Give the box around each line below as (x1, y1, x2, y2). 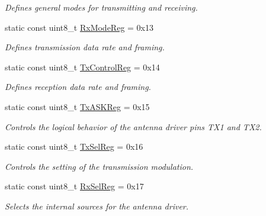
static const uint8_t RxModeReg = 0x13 (5, 21, 153, 33)
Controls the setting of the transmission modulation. (5, 160, 194, 172)
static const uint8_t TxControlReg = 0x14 (5, 60, 160, 73)
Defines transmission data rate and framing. (5, 41, 165, 53)
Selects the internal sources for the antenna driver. (5, 199, 189, 212)
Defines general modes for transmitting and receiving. (5, 1, 198, 13)
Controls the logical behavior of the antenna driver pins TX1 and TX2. (5, 120, 262, 133)
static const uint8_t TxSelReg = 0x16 (5, 140, 143, 153)
